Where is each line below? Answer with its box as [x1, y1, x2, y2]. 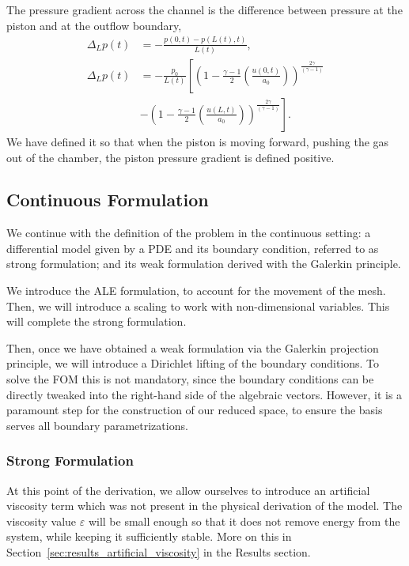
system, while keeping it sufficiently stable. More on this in [6, 528, 292, 545]
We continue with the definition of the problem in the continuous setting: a [6, 225, 371, 241]
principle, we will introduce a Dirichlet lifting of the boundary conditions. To [6, 355, 380, 372]
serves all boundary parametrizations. [6, 417, 188, 433]
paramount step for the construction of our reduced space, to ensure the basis [6, 402, 383, 418]
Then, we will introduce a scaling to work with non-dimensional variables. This [6, 297, 390, 314]
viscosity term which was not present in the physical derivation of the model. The [6, 497, 403, 514]
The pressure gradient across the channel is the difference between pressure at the [6, 2, 403, 17]
